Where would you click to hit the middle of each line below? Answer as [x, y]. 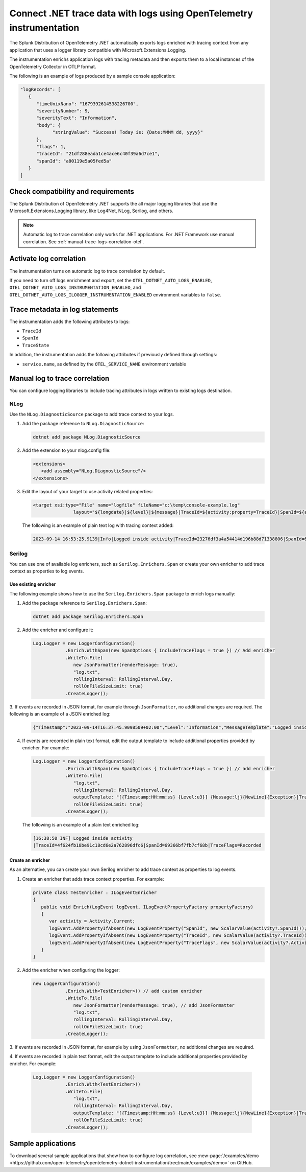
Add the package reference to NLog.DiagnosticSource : [83, 424]
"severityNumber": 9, [63, 111]
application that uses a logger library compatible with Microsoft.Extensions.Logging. [98, 50]
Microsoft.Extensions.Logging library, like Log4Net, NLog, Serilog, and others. [91, 211]
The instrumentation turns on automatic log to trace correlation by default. [87, 271]
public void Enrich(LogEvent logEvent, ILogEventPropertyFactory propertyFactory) [147, 907]
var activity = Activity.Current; [92, 921]
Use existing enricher [33, 584]
